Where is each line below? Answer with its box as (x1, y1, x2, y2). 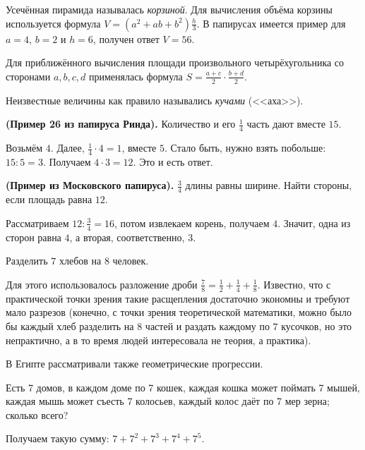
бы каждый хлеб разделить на (6, 318, 134, 333)
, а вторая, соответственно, (69, 229, 185, 244)
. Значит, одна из (277, 215, 351, 230)
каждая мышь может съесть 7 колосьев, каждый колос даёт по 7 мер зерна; (6, 394, 330, 408)
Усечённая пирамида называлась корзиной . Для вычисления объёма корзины (6, 2, 333, 16)
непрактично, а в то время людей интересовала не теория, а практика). (6, 332, 311, 347)
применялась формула (89, 68, 183, 83)
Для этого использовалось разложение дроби (6, 276, 198, 291)
